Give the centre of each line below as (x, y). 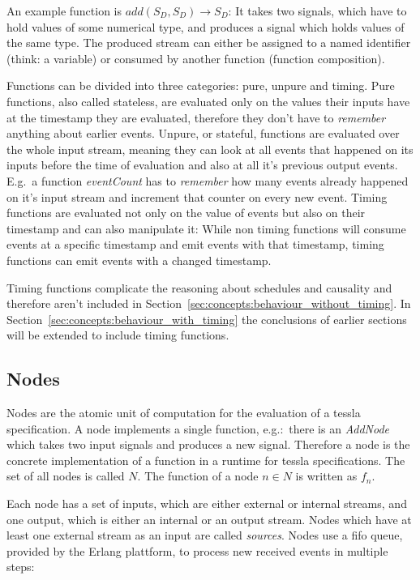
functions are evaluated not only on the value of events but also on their (186, 213)
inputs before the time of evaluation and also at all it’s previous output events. (202, 165)
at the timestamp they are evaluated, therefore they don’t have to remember (196, 117)
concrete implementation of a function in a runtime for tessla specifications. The (206, 460)
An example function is (64, 11)
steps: (21, 567)
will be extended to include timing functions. (118, 335)
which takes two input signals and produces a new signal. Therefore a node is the (208, 444)
